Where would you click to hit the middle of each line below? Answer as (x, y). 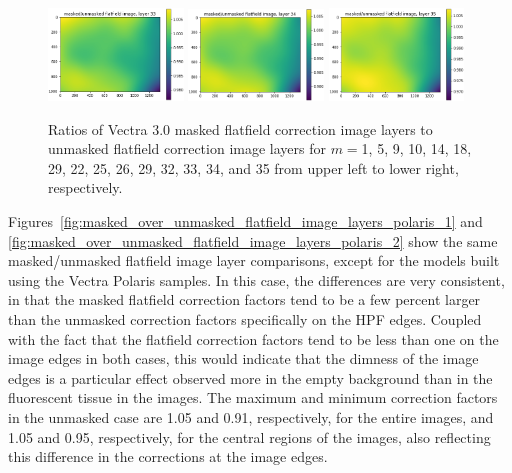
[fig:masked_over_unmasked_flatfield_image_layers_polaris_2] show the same (253, 240)
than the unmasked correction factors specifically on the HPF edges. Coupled (245, 319)
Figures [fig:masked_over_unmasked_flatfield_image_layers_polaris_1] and (245, 221)
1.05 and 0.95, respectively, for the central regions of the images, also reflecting (249, 436)
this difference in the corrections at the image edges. (168, 456)
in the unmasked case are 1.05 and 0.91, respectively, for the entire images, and (251, 417)
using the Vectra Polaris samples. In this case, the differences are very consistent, (256, 279)
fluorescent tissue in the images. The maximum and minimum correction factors (253, 397)
